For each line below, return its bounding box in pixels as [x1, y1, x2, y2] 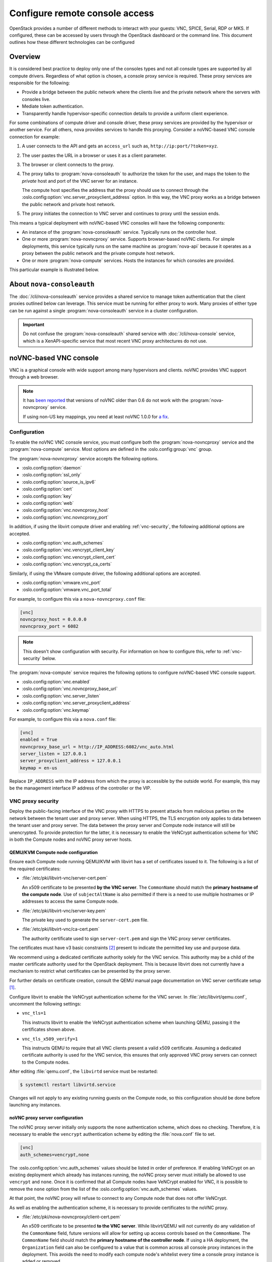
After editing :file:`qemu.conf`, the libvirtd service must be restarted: [9, 1068, 158, 1075]
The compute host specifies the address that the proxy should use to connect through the [22, 187, 209, 193]
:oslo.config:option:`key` [22, 493, 73, 499]
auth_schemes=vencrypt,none [20, 1151, 89, 1158]
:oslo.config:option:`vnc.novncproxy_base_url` [22, 686, 118, 692]
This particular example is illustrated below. [9, 267, 99, 273]
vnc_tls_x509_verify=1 [22, 1036, 78, 1042]
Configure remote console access [9, 8, 154, 19]
